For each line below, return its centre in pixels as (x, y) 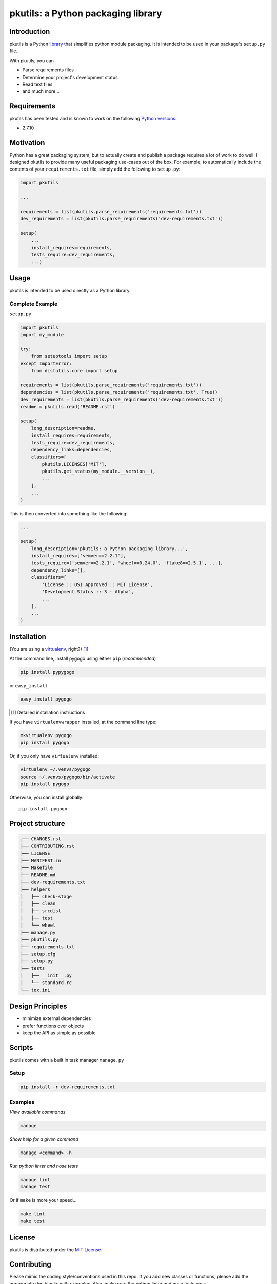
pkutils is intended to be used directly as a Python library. (70, 291)
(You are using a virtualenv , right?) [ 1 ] (49, 649)
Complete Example (34, 304)
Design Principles (38, 1006)
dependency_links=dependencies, (72, 450)
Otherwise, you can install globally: (46, 797)
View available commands (37, 1112)
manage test (35, 1187)
